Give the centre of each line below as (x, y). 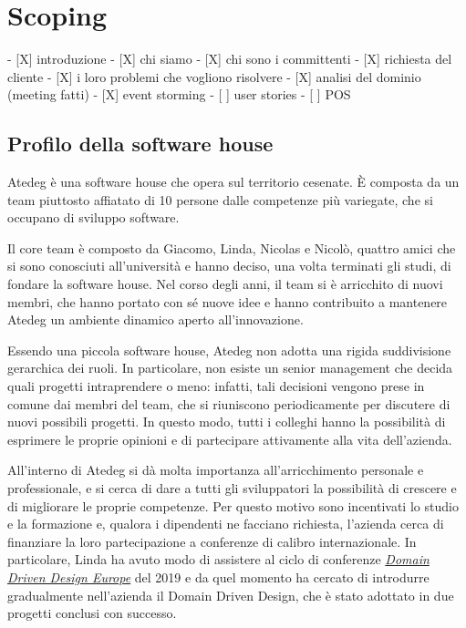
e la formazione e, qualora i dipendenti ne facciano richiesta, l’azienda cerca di (226, 524)
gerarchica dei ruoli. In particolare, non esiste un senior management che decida (230, 368)
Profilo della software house (140, 144)
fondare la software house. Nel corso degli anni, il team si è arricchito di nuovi (225, 284)
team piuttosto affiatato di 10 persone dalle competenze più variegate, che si (220, 199)
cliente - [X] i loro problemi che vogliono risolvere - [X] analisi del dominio (214, 76)
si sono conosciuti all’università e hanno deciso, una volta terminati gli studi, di (229, 266)
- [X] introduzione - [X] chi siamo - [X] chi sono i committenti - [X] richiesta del (230, 59)
